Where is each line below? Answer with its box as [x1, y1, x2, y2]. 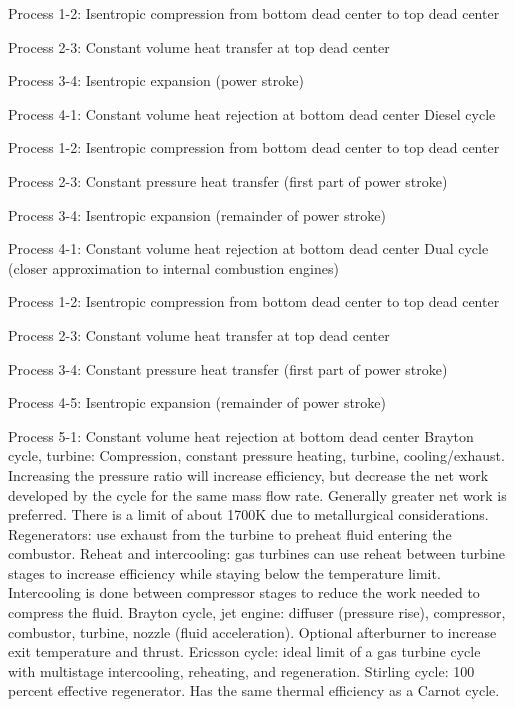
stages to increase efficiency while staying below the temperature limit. [8, 562, 441, 583]
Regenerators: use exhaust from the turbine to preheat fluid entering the [8, 523, 452, 544]
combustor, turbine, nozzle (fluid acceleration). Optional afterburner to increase [8, 621, 497, 642]
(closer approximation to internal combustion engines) [8, 257, 339, 278]
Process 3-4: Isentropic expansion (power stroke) [8, 70, 304, 91]
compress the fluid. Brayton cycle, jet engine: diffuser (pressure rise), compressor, [8, 602, 506, 623]
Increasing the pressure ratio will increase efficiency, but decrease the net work [8, 464, 489, 485]
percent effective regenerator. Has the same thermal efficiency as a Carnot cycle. [8, 680, 500, 701]
